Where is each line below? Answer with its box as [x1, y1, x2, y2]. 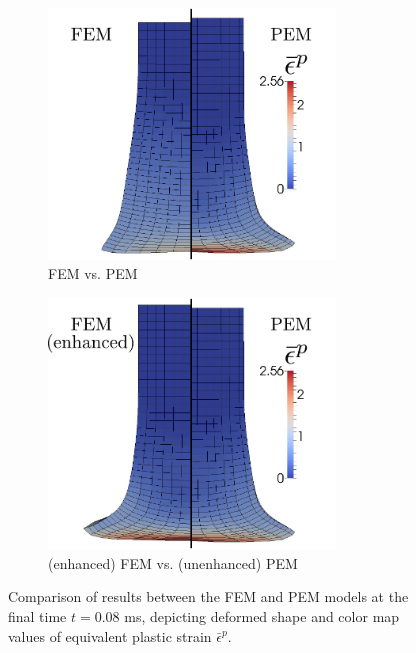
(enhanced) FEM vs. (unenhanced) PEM [48, 552, 298, 573]
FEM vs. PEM [48, 263, 138, 284]
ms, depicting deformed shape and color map [124, 606, 400, 627]
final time [8, 606, 67, 627]
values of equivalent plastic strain [8, 625, 212, 646]
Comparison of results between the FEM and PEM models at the [8, 586, 409, 607]
